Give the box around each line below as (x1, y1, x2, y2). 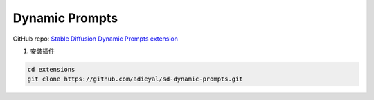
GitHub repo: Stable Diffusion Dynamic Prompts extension (12, 34, 179, 43)
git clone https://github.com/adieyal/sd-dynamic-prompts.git (27, 75, 243, 83)
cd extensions (27, 66, 75, 73)
